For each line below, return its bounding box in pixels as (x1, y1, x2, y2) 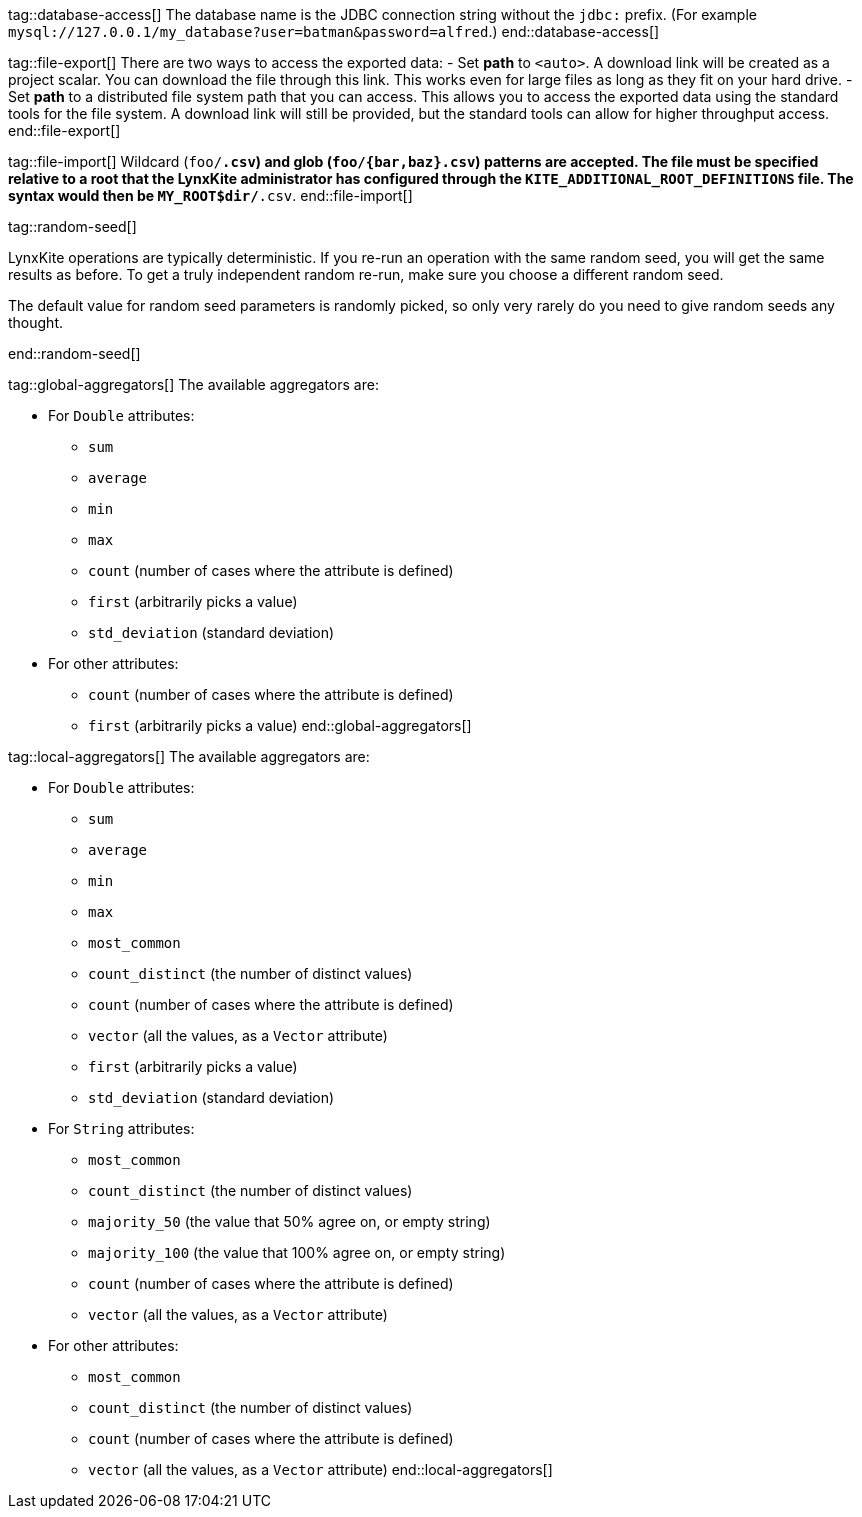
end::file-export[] (8, 122, 121, 139)
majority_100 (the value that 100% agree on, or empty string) (88, 1244, 506, 1261)
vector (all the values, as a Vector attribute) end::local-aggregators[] (88, 1461, 553, 1478)
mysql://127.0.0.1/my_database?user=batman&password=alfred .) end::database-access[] (8, 23, 660, 40)
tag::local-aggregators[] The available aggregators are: (8, 748, 370, 765)
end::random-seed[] (8, 345, 141, 362)
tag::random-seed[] (8, 218, 137, 235)
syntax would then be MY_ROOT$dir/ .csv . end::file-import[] (8, 187, 413, 204)
